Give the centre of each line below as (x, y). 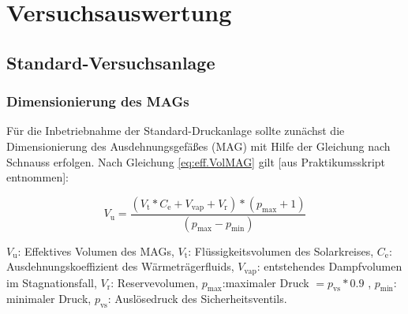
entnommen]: (37, 177)
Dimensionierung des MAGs (98, 101)
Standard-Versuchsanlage (111, 62)
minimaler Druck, (49, 299)
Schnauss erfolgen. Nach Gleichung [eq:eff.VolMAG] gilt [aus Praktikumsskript (196, 161)
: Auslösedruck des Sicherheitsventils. (197, 299)
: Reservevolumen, (155, 282)
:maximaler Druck (266, 282)
